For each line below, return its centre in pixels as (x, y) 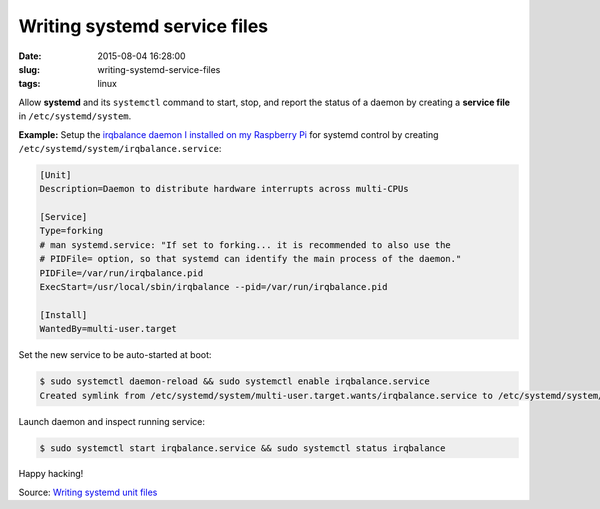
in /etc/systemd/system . (75, 116)
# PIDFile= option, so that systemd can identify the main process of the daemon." (250, 259)
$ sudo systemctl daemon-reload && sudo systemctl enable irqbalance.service (234, 381)
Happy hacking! (51, 474)
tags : (29, 84)
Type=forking (71, 231)
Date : (30, 56)
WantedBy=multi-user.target (108, 329)
